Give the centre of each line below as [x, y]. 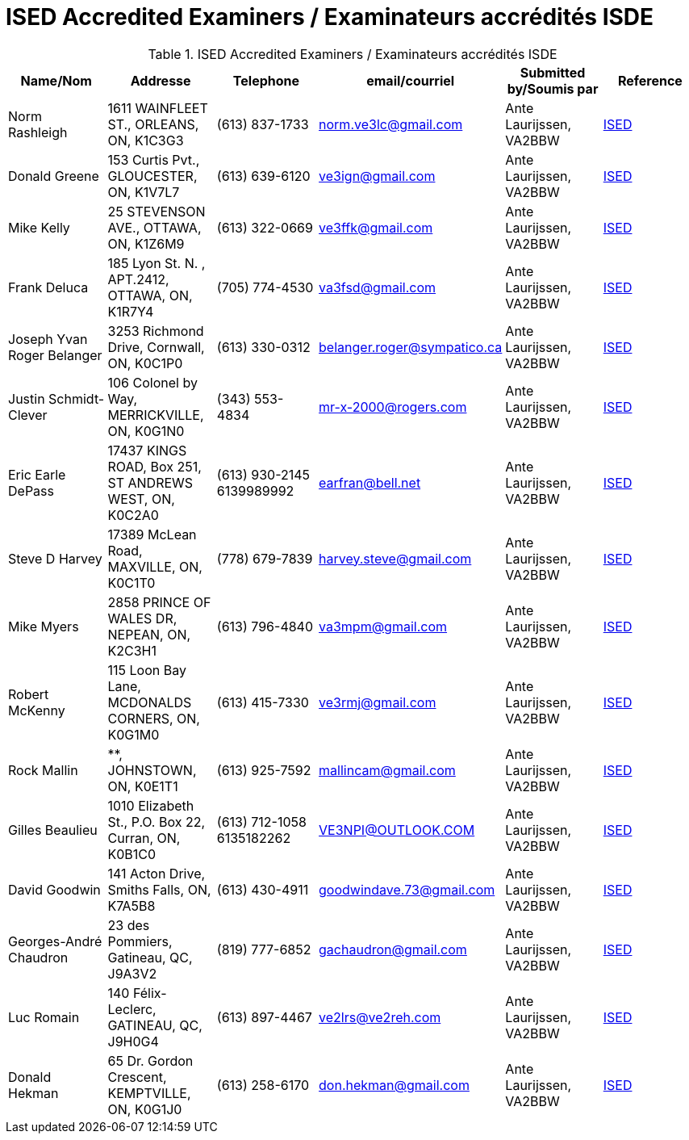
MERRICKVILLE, [156, 415]
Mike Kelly [39, 227]
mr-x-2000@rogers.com [393, 407]
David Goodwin [54, 889]
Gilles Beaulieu [53, 830]
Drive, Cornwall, [156, 347]
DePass [31, 490]
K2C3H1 [132, 650]
